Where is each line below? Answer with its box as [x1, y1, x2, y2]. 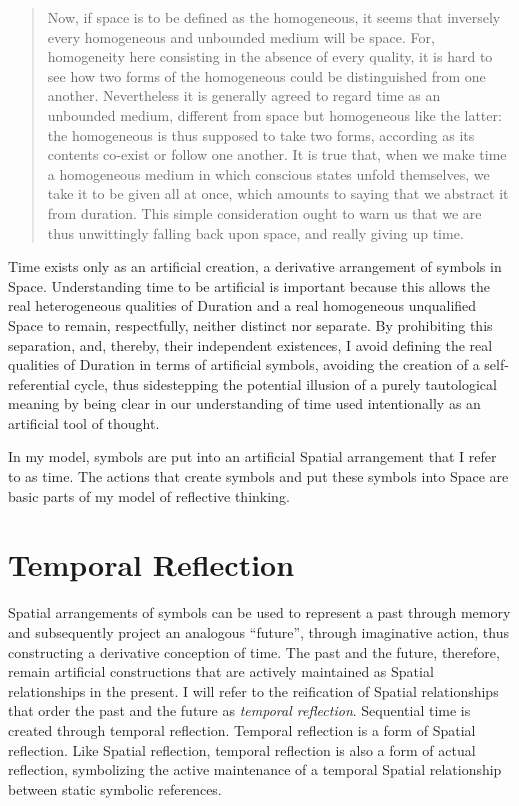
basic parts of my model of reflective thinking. [8, 485, 290, 506]
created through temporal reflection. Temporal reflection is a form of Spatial [8, 719, 476, 740]
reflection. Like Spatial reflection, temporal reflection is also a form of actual [8, 739, 476, 760]
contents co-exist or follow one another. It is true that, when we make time [47, 144, 507, 165]
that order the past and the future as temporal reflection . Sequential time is [8, 700, 471, 721]
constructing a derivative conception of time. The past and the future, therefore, [8, 641, 500, 662]
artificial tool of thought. [8, 412, 160, 433]
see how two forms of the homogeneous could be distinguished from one [47, 65, 486, 86]
